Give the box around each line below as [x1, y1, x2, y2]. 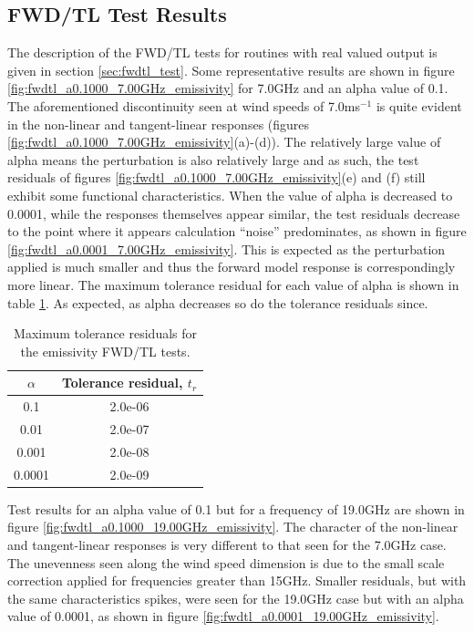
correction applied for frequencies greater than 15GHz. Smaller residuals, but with [7, 571, 467, 590]
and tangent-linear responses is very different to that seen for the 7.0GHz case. [7, 534, 447, 554]
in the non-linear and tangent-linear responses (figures [7, 114, 310, 133]
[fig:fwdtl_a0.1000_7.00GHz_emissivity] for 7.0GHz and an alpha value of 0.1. [7, 78, 448, 98]
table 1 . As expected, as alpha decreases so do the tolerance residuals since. [7, 293, 428, 312]
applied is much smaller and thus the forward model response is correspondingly [7, 257, 456, 276]
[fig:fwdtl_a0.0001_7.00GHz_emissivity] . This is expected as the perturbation [7, 239, 446, 258]
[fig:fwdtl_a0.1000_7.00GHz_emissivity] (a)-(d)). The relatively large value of [7, 132, 441, 151]
